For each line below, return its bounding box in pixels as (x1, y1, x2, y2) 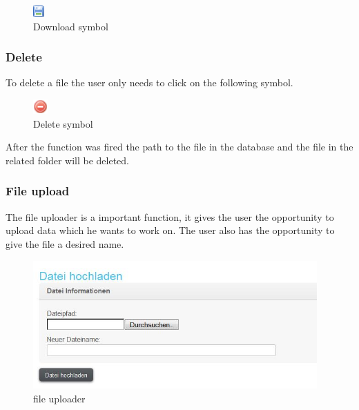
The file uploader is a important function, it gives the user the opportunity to (6, 209, 334, 224)
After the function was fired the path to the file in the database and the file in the (6, 139, 353, 154)
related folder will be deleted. (6, 153, 129, 167)
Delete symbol (33, 116, 93, 130)
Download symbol (33, 19, 108, 33)
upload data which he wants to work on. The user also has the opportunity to (6, 223, 335, 237)
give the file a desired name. (6, 236, 124, 251)
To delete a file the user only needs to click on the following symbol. (6, 75, 293, 90)
